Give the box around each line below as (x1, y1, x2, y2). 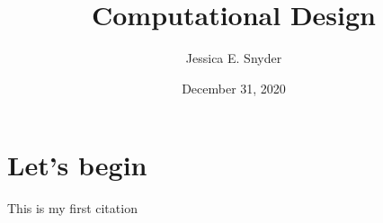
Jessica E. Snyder (185, 49, 282, 67)
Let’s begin (7, 147, 147, 183)
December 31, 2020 (182, 78, 286, 97)
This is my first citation (7, 199, 138, 218)
